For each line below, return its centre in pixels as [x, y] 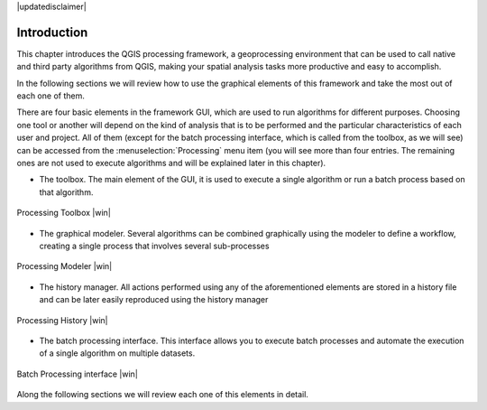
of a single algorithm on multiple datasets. [117, 353]
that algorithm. [66, 192]
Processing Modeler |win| [64, 266]
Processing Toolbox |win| [64, 213]
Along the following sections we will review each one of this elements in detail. [162, 395]
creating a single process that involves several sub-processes [154, 246]
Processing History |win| [62, 320]
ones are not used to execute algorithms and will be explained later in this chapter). [171, 163]
